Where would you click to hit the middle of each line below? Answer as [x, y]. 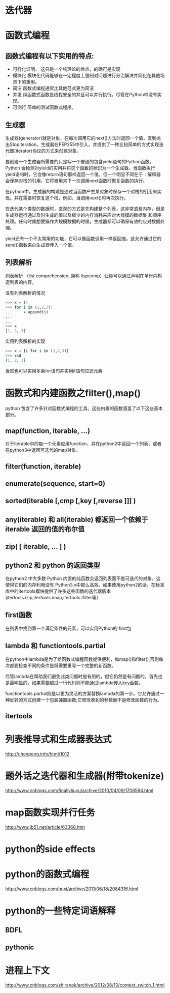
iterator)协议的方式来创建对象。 [49, 151]
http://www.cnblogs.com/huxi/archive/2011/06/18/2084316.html [72, 889]
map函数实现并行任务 [50, 813]
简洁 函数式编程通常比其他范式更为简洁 [53, 88]
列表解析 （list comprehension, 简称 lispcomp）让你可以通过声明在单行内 [81, 276]
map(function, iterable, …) [48, 431]
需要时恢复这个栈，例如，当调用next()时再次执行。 [75, 198]
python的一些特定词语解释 [60, 911]
